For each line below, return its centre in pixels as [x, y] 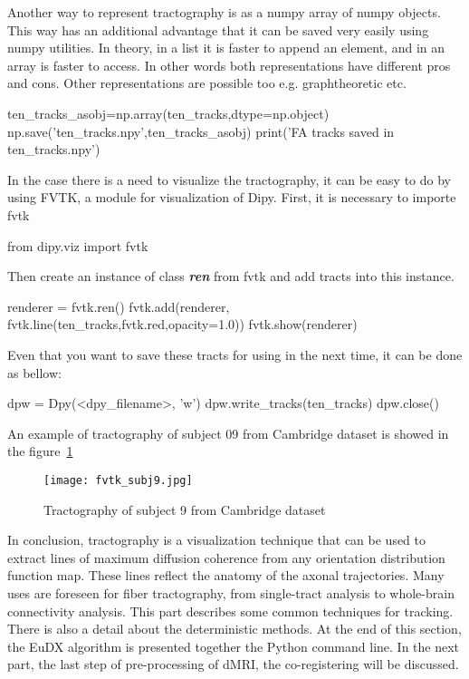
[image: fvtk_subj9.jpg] [118, 480]
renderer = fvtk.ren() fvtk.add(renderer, [119, 306]
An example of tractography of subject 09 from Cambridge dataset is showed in [228, 433]
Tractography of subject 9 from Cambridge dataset [185, 509]
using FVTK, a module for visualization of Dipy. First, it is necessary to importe [232, 197]
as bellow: [34, 372]
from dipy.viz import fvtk [78, 245]
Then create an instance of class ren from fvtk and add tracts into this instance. [231, 276]
